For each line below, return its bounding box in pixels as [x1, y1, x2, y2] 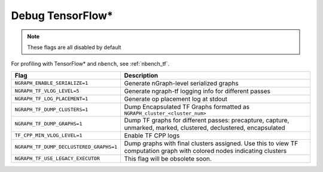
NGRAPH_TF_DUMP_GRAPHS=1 [14, 121, 83, 127]
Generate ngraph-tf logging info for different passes [124, 87, 271, 95]
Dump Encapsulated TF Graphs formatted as [124, 102, 250, 110]
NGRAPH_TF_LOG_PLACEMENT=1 [14, 96, 89, 102]
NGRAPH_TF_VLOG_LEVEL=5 [14, 88, 80, 94]
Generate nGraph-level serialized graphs [124, 79, 239, 87]
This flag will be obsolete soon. [124, 154, 212, 162]
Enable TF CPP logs [124, 131, 180, 140]
